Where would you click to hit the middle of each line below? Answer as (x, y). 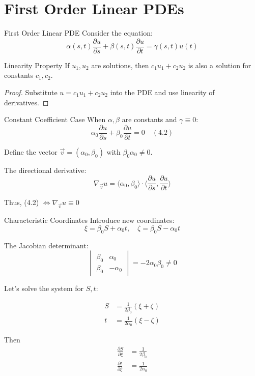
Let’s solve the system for (44, 288)
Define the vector (31, 151)
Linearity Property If (37, 65)
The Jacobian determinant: (46, 245)
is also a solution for (220, 65)
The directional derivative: (45, 170)
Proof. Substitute (31, 92)
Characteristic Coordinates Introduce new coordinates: (89, 220)
